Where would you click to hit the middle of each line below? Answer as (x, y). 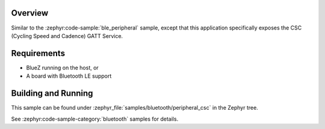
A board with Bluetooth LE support (69, 76)
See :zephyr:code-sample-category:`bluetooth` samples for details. (95, 119)
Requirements (38, 53)
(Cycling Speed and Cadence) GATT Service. (67, 36)
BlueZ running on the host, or (62, 68)
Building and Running (52, 93)
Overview (30, 13)
